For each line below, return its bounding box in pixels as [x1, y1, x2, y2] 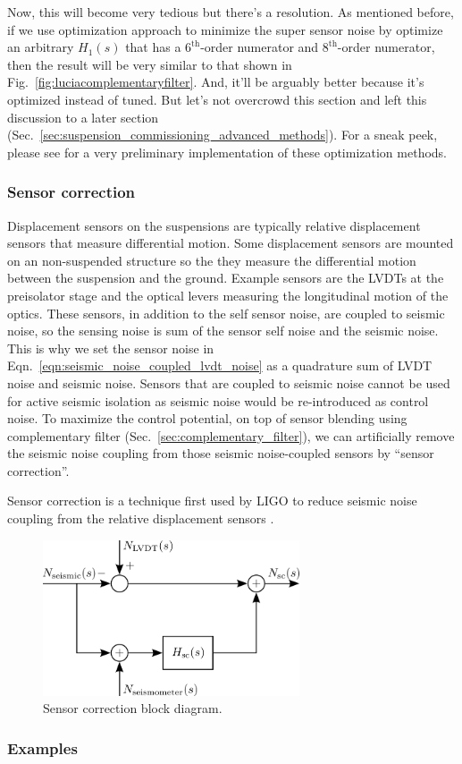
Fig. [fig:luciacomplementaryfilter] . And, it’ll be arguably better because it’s [7, 72, 424, 91]
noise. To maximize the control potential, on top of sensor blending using [7, 409, 407, 428]
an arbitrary [7, 38, 74, 56]
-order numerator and [200, 38, 319, 56]
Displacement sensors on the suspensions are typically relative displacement [7, 216, 421, 234]
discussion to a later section [7, 107, 159, 126]
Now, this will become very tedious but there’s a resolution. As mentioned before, [7, 3, 454, 21]
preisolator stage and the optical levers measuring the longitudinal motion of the [7, 285, 449, 304]
